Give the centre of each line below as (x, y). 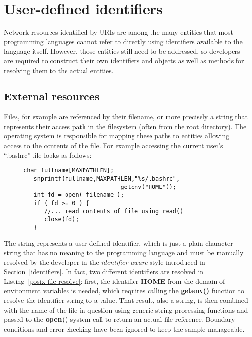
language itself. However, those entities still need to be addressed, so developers (122, 51)
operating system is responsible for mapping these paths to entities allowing (117, 136)
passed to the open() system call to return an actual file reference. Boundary (119, 319)
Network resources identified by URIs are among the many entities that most (119, 32)
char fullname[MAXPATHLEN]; (69, 171)
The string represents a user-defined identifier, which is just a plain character (118, 243)
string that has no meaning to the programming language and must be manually (124, 253)
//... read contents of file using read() (114, 211)
